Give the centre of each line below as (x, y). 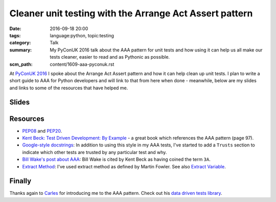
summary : (21, 50)
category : (20, 43)
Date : (15, 29)
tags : (15, 35)
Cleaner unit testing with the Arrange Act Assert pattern (131, 13)
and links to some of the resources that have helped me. (69, 88)
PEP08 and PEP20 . (42, 131)
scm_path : (21, 64)
